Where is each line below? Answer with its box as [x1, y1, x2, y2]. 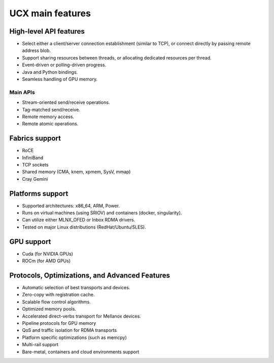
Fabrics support [9, 134, 61, 143]
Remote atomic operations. [22, 121, 79, 127]
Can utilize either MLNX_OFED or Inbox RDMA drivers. [22, 217, 135, 223]
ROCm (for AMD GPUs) [22, 258, 71, 264]
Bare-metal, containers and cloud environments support [22, 349, 140, 355]
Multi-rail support [22, 342, 59, 348]
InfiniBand [22, 154, 44, 160]
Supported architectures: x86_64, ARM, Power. [22, 203, 120, 209]
